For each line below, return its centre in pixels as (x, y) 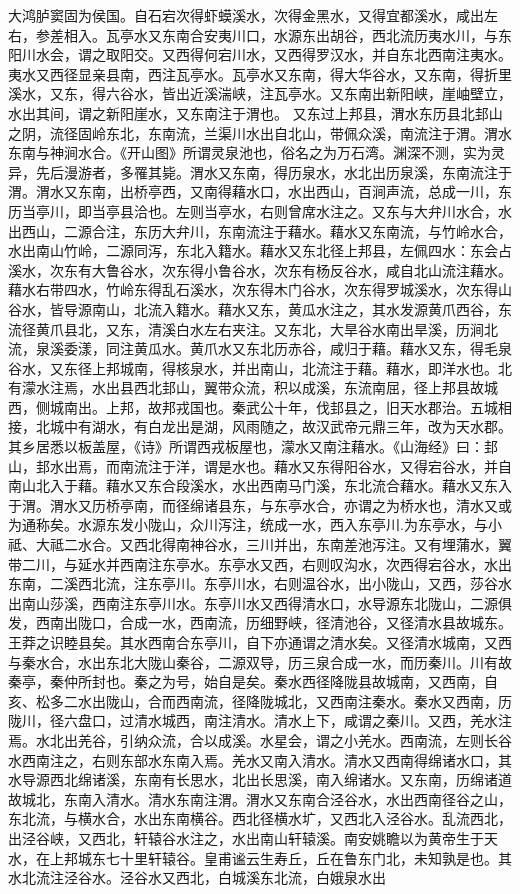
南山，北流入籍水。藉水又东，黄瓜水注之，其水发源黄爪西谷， (294, 308)
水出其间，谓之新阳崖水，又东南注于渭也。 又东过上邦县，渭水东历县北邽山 (255, 112)
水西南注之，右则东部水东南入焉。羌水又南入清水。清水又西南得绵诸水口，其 (260, 759)
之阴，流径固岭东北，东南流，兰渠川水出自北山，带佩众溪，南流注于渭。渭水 (260, 132)
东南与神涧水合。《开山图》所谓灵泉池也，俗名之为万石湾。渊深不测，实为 (249, 152)
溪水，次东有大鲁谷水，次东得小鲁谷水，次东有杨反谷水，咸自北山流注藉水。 (260, 269)
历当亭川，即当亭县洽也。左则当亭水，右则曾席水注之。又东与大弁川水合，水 (260, 210)
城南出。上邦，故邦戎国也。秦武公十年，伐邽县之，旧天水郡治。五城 (273, 406)
